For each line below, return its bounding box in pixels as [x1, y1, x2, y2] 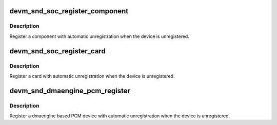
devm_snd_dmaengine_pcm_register [9, 86, 131, 95]
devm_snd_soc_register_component [9, 7, 128, 15]
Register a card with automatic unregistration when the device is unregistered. [9, 73, 175, 79]
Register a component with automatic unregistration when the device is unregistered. [9, 33, 189, 39]
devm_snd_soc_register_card [9, 47, 106, 55]
